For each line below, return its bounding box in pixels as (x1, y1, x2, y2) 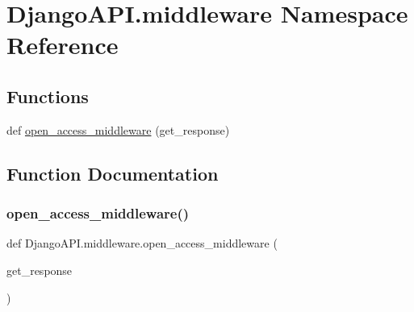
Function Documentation (6, 160, 219, 185)
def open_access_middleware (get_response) (6, 121, 230, 138)
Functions (6, 83, 89, 108)
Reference (6, 28, 119, 61)
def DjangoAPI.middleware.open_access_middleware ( (6, 235, 278, 252)
